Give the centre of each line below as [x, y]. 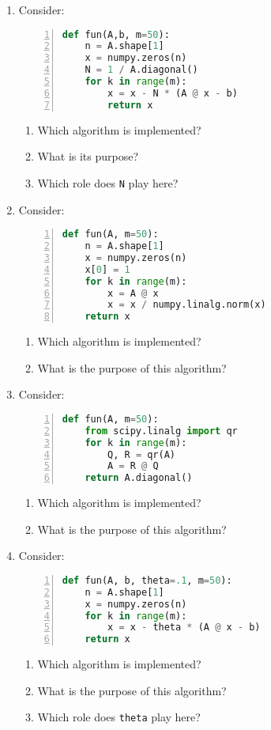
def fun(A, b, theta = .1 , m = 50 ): [147, 580]
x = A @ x [133, 293]
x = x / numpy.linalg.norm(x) [187, 305]
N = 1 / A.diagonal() [141, 70]
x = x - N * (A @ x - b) [173, 93]
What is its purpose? [88, 156]
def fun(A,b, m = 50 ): [116, 34]
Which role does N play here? [108, 182]
